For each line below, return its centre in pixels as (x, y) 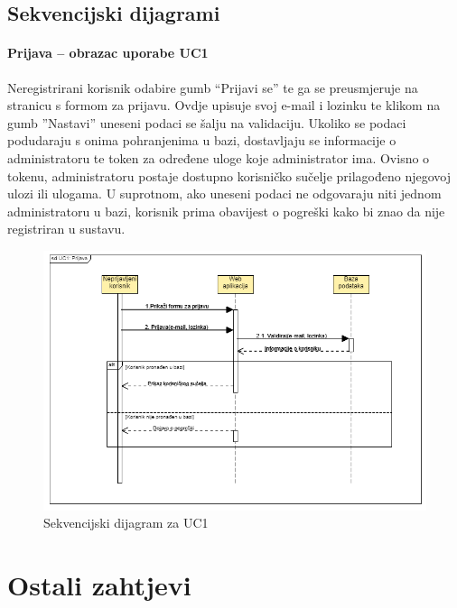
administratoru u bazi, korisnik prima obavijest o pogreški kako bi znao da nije (226, 211)
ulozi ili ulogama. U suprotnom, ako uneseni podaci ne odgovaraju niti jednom (224, 193)
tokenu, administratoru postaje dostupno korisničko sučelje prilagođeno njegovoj (229, 175)
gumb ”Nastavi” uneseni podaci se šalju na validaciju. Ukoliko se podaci (207, 122)
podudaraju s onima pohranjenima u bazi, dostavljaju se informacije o (202, 140)
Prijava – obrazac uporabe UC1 (108, 53)
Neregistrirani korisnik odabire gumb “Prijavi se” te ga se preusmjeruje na (213, 87)
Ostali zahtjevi (99, 585)
